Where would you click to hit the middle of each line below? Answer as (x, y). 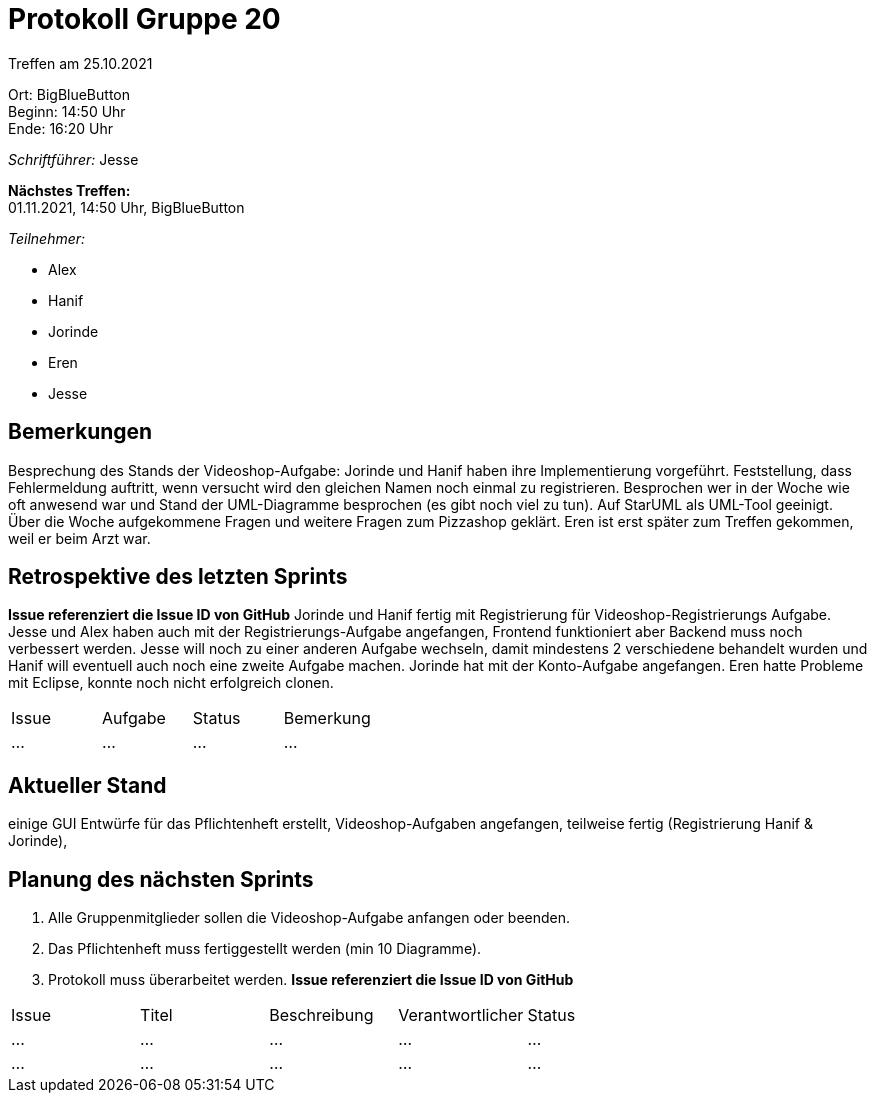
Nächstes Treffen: (69, 190)
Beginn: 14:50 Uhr (67, 111)
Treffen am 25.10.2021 (80, 63)
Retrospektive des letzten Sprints (178, 577)
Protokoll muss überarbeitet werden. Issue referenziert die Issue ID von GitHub (311, 980)
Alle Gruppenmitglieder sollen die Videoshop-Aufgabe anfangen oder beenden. (309, 918)
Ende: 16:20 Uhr (61, 128)
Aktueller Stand (87, 785)
